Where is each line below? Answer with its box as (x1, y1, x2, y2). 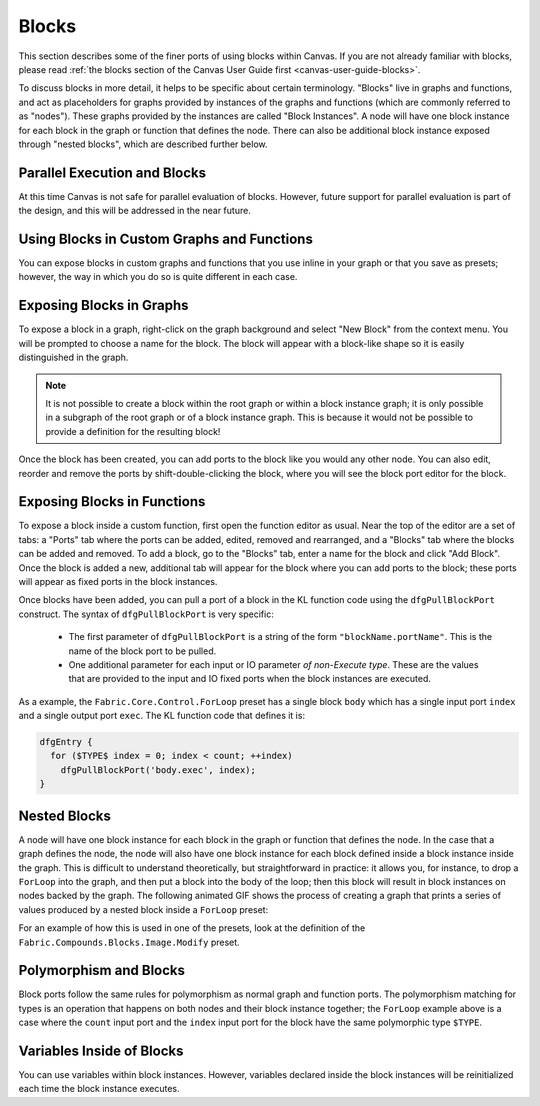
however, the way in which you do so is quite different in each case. (18, 271, 298, 283)
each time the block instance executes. (18, 1083, 180, 1095)
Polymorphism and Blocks (18, 962, 185, 979)
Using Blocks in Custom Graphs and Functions (18, 231, 314, 247)
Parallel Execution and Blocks (18, 164, 207, 181)
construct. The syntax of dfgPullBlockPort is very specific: (18, 608, 274, 620)
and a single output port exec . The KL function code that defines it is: (18, 710, 305, 722)
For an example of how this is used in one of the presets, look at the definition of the (18, 922, 366, 934)
